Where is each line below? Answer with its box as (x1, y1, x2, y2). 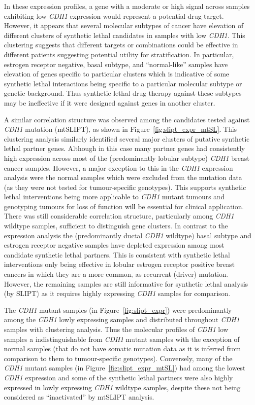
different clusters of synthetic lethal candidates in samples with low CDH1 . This (4, 30, 245, 40)
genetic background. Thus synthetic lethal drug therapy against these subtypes (4, 88, 242, 98)
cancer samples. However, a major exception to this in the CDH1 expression (4, 162, 233, 173)
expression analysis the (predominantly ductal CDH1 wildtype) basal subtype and (4, 230, 252, 240)
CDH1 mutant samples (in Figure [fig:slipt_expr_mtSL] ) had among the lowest (4, 363, 246, 373)
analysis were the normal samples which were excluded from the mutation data (4, 172, 242, 183)
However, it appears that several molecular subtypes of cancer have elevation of (4, 20, 244, 31)
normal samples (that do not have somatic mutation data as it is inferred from (4, 343, 241, 354)
